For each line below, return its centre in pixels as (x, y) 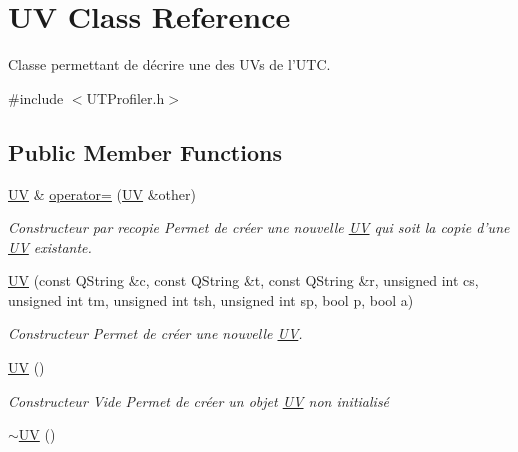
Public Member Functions (145, 151)
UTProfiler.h (125, 97)
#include (36, 97)
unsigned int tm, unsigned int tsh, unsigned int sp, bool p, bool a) (211, 299)
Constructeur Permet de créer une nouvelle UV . (155, 333)
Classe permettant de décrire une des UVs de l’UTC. (169, 64)
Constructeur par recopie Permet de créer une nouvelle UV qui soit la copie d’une (259, 227)
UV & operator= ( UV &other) (102, 193)
